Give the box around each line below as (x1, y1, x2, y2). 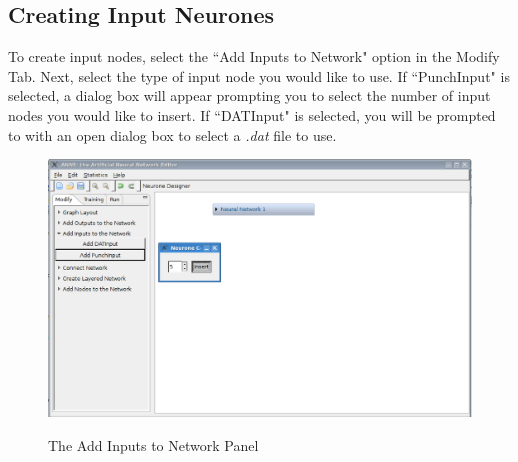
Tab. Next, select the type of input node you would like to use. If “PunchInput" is (8, 65, 510, 86)
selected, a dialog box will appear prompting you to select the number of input (8, 85, 491, 106)
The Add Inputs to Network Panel (48, 434, 259, 455)
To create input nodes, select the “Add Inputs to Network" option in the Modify (8, 46, 500, 67)
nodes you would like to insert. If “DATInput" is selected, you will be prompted (8, 104, 496, 125)
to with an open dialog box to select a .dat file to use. (8, 124, 337, 145)
